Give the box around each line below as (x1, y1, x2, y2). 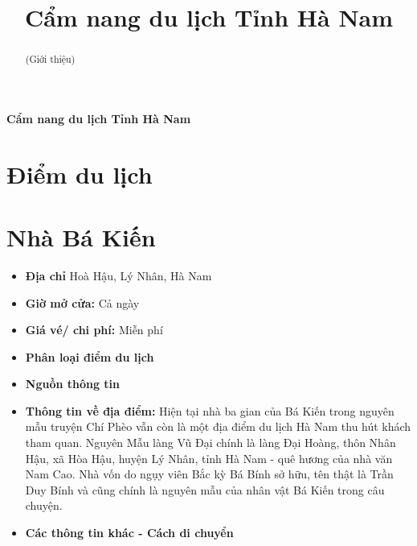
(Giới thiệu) (25, 52, 76, 66)
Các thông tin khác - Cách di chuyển (25, 524, 234, 541)
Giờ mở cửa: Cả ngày (25, 294, 140, 311)
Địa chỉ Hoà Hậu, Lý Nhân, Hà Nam (25, 267, 212, 283)
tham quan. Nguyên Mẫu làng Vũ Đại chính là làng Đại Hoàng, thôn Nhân (25, 434, 396, 451)
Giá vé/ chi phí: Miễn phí (25, 321, 163, 338)
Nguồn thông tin (25, 375, 121, 392)
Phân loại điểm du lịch (25, 348, 154, 365)
